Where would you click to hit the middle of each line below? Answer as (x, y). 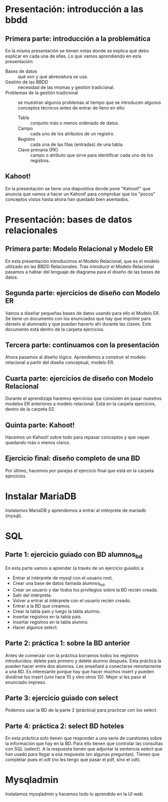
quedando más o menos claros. (38, 443)
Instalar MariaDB (41, 496)
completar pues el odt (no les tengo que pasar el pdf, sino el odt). (73, 760)
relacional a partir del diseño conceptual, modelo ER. (60, 362)
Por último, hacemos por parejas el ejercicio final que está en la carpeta (80, 470)
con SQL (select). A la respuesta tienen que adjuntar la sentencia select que (84, 749)
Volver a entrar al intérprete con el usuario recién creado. (72, 600)
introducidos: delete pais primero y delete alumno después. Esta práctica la (83, 661)
